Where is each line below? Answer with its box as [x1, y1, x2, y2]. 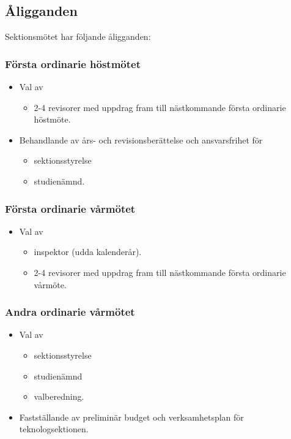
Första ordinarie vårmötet [5, 200, 136, 216]
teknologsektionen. [19, 422, 89, 435]
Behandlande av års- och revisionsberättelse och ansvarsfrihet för [19, 133, 263, 146]
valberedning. [34, 390, 84, 403]
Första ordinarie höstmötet [5, 56, 141, 71]
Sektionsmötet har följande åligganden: [5, 30, 151, 43]
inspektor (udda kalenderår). [34, 245, 142, 258]
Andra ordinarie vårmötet [5, 304, 135, 319]
